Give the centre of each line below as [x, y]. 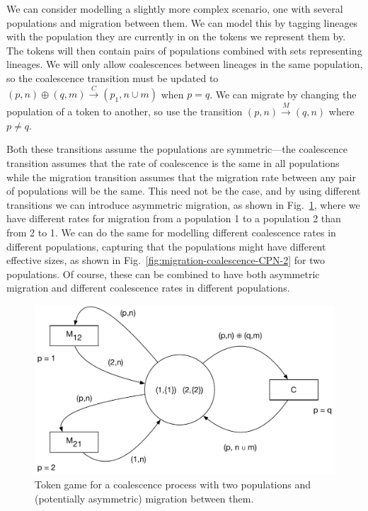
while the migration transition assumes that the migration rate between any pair [182, 177]
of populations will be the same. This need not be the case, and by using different [184, 191]
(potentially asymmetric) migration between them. [144, 498]
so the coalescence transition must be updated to [113, 77]
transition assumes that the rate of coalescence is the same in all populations [173, 162]
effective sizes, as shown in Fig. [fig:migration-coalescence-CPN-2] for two [166, 260]
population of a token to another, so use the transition [125, 111]
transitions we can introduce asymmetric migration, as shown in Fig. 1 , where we [183, 204]
